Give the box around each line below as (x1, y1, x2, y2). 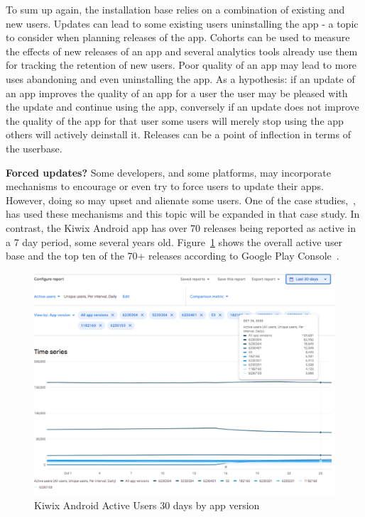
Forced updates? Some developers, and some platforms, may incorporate (6, 165, 332, 179)
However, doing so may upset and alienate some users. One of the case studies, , (6, 192, 356, 207)
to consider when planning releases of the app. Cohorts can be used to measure (6, 30, 350, 45)
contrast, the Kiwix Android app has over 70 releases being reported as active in (6, 220, 356, 235)
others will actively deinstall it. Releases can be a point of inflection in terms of (6, 127, 351, 142)
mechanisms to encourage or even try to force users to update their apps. (6, 179, 324, 194)
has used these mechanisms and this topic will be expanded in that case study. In (6, 206, 360, 221)
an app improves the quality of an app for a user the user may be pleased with (6, 85, 348, 100)
